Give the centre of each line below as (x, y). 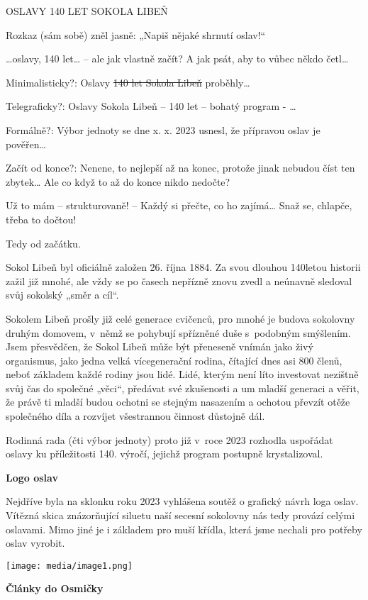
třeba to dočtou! (41, 219)
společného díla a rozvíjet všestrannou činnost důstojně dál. (135, 416)
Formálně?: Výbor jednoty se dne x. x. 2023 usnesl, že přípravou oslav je (163, 129)
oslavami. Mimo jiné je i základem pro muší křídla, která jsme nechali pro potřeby (184, 529)
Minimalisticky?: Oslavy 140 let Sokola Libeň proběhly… (128, 82)
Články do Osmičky (55, 588)
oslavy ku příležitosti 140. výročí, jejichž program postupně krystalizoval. (165, 454)
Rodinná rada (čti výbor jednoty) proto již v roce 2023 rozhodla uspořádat (169, 439)
